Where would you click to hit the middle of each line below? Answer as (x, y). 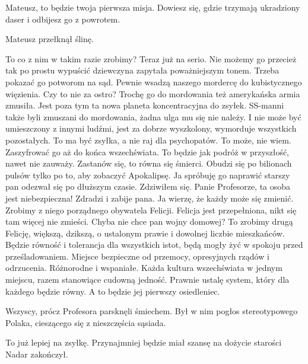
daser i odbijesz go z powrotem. (63, 19)
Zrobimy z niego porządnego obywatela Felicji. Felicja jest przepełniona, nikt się (151, 210)
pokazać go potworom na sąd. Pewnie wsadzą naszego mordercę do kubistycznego (154, 82)
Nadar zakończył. (37, 354)
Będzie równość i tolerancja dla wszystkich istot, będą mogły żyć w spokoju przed (154, 245)
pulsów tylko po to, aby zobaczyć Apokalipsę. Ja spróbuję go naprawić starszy (148, 175)
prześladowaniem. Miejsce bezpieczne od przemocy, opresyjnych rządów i (137, 256)
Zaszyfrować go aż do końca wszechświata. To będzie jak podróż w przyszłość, (147, 151)
